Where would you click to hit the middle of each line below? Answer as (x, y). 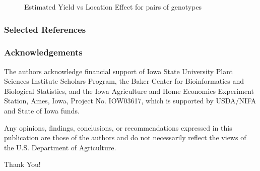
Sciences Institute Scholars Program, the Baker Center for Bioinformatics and (124, 81)
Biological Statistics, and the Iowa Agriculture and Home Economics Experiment (129, 91)
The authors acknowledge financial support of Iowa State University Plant (119, 71)
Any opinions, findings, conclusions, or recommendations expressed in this (118, 127)
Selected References (45, 29)
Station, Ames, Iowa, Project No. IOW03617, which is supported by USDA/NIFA (130, 101)
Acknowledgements (43, 52)
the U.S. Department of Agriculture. (60, 147)
